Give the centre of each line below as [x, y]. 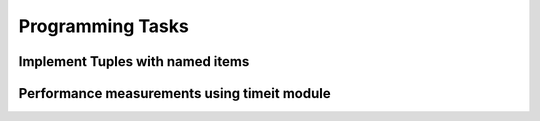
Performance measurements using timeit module [174, 93]
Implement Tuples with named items [134, 61]
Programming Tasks [103, 26]
